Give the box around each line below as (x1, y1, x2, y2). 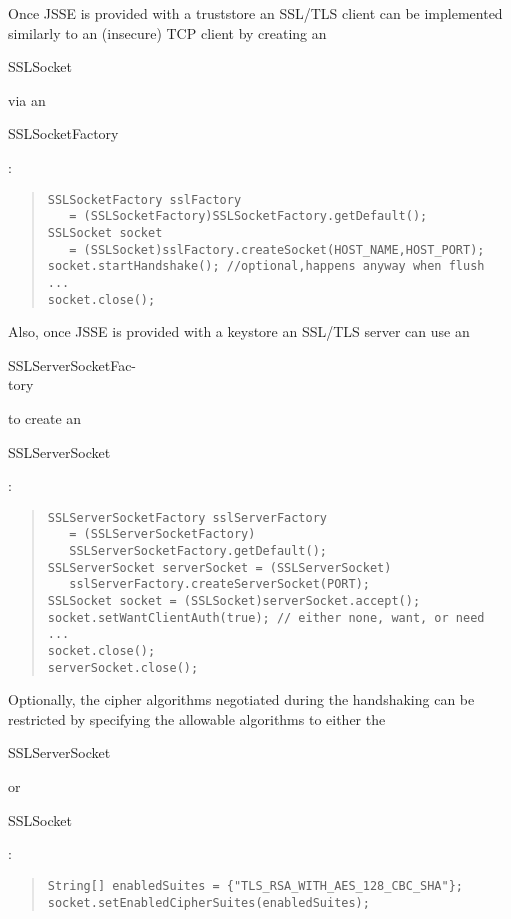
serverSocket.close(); (47, 660, 199, 675)
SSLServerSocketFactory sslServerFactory (47, 510, 327, 525)
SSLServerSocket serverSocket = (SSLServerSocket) (47, 560, 392, 575)
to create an (8, 407, 82, 428)
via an (8, 89, 46, 110)
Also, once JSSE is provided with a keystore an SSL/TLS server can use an (8, 321, 470, 342)
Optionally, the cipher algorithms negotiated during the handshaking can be (8, 689, 475, 710)
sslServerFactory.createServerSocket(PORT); (69, 577, 370, 592)
